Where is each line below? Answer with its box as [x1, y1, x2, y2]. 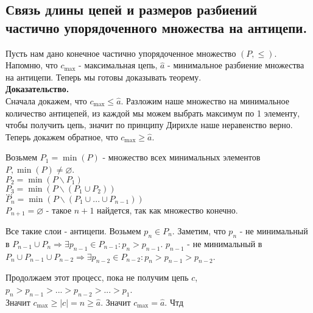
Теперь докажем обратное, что [5, 130, 118, 143]
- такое [46, 203, 72, 216]
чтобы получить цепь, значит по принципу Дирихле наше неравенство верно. [5, 118, 293, 131]
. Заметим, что [172, 224, 226, 237]
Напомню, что [5, 59, 58, 71]
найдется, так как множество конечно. [97, 203, 238, 216]
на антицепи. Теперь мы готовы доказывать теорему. [5, 70, 202, 83]
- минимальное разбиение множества [167, 59, 304, 71]
